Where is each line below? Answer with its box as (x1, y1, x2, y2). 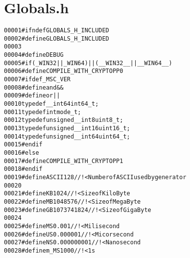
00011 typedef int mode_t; (4, 108, 81, 116)
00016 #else (4, 149, 39, 156)
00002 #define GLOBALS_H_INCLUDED (4, 35, 109, 42)
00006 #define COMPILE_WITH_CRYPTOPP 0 (4, 68, 123, 75)
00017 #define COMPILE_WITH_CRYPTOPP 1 (4, 157, 123, 164)
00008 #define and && (4, 84, 64, 91)
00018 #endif (4, 165, 43, 173)
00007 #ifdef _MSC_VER (4, 76, 71, 83)
